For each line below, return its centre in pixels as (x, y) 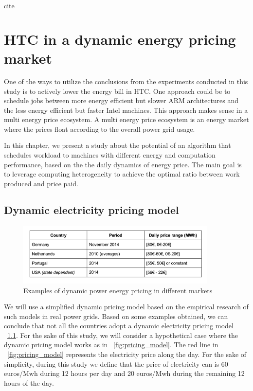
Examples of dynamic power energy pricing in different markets (118, 290)
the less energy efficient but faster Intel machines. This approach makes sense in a (126, 110)
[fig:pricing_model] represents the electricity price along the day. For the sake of (127, 354)
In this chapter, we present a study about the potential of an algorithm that (117, 145)
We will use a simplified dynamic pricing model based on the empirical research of (126, 307)
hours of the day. (29, 382)
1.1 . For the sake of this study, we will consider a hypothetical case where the (123, 335)
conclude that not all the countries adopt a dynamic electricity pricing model (119, 326)
